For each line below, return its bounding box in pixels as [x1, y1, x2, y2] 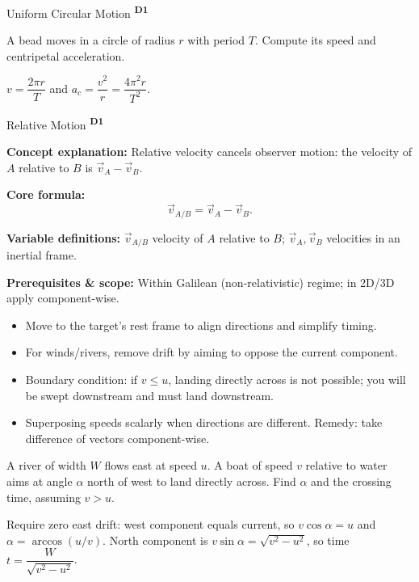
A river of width [6, 457, 86, 474]
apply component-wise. [6, 289, 119, 306]
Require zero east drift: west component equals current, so [6, 516, 295, 533]
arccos [31, 535, 62, 547]
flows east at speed [104, 457, 197, 474]
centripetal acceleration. [6, 47, 125, 64]
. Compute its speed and [255, 32, 376, 48]
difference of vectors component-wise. [25, 429, 210, 446]
